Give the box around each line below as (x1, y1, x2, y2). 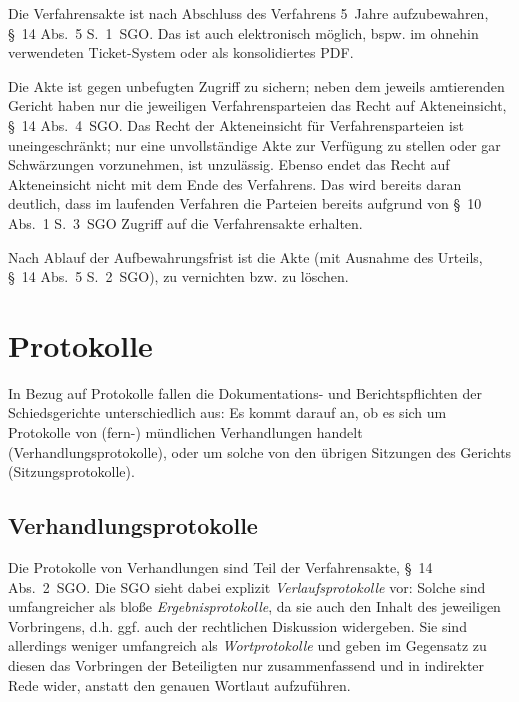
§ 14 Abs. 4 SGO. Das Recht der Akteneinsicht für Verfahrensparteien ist (8, 114, 464, 135)
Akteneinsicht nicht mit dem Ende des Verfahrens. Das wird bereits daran (8, 173, 462, 194)
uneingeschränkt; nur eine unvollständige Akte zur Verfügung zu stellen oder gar (8, 134, 501, 155)
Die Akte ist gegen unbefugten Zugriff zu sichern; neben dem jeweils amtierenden (8, 75, 505, 96)
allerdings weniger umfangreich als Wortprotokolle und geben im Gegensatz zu (8, 635, 487, 656)
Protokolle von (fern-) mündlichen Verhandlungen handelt (8, 422, 363, 443)
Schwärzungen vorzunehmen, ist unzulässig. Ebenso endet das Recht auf (8, 154, 450, 175)
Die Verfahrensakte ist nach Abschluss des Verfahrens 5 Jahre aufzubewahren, (8, 3, 489, 23)
